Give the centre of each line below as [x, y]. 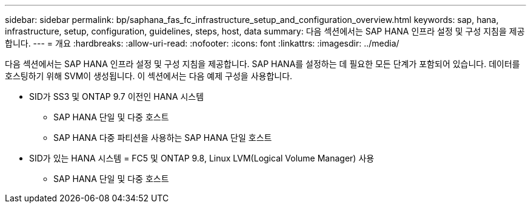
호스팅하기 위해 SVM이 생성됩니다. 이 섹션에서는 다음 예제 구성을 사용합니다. [149, 76]
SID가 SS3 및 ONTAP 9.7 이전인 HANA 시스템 [117, 96]
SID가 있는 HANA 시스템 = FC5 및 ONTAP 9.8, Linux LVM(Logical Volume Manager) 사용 [202, 158]
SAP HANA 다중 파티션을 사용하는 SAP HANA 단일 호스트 [163, 138]
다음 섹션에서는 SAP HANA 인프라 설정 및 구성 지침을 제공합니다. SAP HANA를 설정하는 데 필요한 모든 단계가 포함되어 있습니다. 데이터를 [262, 64]
